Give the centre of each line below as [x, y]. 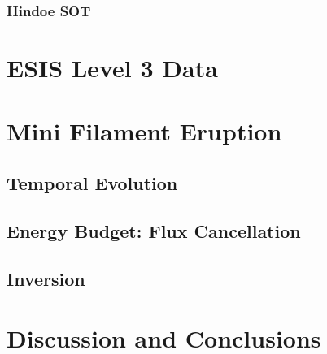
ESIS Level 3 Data [112, 68]
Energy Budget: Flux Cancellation [154, 230]
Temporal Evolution [92, 182]
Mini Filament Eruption [144, 131]
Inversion [46, 278]
